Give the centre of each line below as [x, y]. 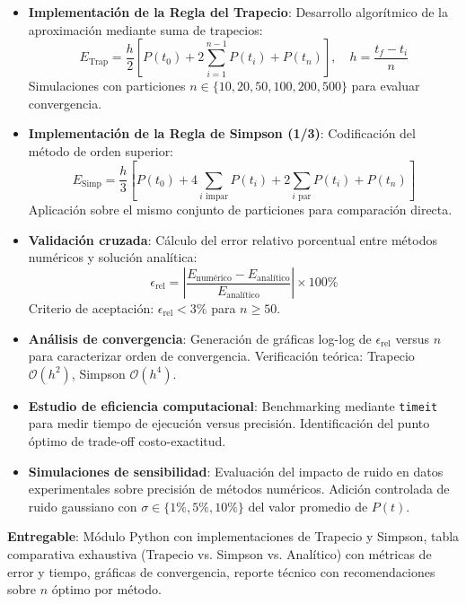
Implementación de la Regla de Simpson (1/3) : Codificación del [222, 133]
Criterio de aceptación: [91, 308]
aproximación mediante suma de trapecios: [145, 29]
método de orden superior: [101, 150]
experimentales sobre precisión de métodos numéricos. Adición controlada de [239, 489]
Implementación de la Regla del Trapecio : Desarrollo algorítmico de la [238, 12]
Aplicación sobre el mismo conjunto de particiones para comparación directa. [240, 210]
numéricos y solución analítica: [113, 257]
